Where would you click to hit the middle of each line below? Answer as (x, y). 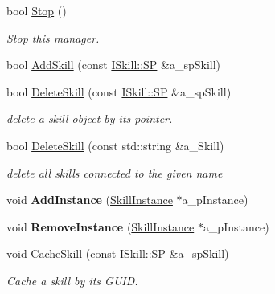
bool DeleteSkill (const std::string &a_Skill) (115, 145)
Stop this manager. (53, 37)
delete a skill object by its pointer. (90, 118)
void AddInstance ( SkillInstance (90, 200)
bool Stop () (37, 10)
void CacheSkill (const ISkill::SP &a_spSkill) (118, 253)
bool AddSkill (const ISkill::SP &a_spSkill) (114, 65)
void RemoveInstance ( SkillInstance (101, 226)
